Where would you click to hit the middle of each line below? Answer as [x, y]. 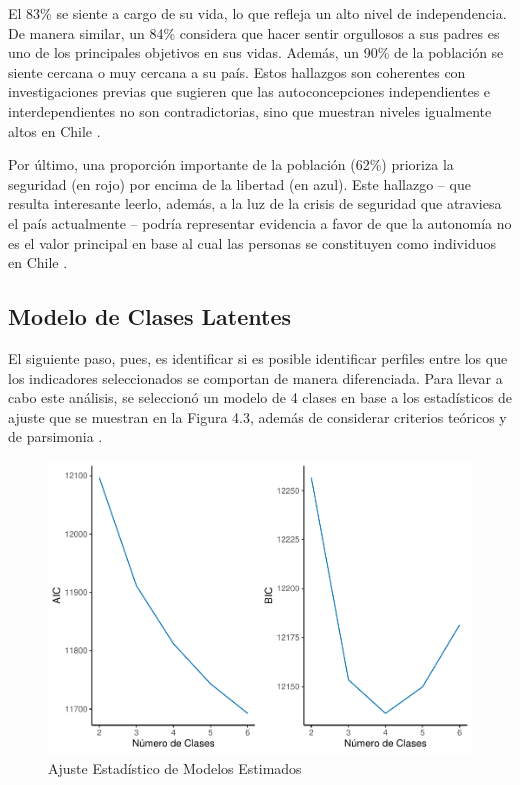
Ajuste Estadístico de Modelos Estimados [175, 768]
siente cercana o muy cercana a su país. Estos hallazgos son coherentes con [237, 71]
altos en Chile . [54, 130]
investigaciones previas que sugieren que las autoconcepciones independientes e [249, 91]
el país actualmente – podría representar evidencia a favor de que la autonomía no [260, 222]
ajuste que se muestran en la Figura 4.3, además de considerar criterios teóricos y [257, 416]
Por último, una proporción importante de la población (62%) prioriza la [231, 164]
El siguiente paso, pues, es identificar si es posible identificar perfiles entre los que [258, 357]
